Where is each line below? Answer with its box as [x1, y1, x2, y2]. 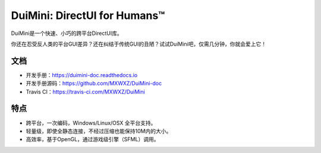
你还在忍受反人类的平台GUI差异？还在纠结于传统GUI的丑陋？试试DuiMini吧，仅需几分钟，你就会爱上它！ [11, 40, 267, 47]
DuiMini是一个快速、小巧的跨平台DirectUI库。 [11, 30, 122, 37]
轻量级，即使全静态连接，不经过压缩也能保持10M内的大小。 [26, 128, 172, 135]
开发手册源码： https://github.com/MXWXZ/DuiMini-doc [26, 80, 162, 87]
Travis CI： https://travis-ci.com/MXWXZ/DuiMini [26, 88, 145, 95]
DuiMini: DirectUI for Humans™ [11, 9, 165, 22]
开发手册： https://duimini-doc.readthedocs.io [26, 71, 138, 78]
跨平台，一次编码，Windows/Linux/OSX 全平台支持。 [26, 119, 156, 126]
